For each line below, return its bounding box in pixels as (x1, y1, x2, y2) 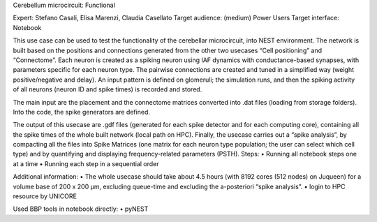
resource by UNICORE (13, 192, 77, 200)
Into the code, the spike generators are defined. (13, 108, 150, 116)
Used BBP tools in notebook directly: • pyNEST (13, 205, 149, 213)
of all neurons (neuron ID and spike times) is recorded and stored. (13, 85, 202, 94)
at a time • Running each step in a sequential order (13, 159, 160, 168)
